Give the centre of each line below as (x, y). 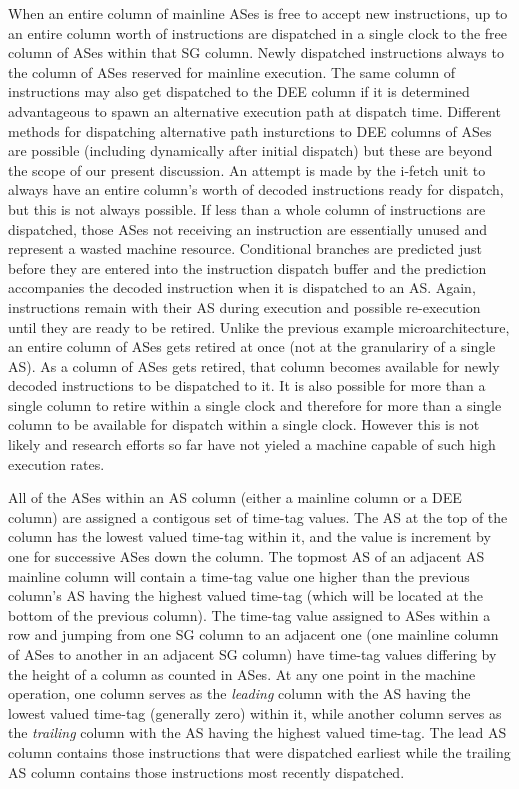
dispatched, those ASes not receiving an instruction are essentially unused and (247, 228)
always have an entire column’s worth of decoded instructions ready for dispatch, (256, 189)
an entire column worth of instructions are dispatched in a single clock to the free (258, 32)
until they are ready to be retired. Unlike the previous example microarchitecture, (259, 326)
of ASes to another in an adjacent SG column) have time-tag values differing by (252, 654)
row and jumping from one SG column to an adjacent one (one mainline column (253, 634)
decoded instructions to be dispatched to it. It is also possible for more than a (247, 385)
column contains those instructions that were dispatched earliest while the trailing (259, 751)
